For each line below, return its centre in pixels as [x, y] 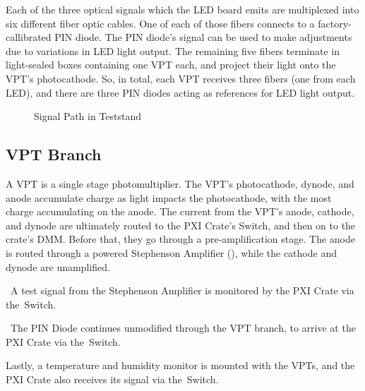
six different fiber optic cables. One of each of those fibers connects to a [160, 23]
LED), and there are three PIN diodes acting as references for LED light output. [180, 92]
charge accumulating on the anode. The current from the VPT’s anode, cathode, [180, 211]
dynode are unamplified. [58, 266]
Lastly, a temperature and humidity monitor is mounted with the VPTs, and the [180, 365]
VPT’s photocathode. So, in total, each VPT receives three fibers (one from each [181, 78]
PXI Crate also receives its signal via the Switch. [112, 379]
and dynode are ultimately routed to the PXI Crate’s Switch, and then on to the [181, 225]
